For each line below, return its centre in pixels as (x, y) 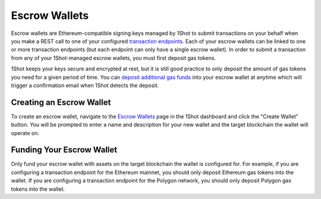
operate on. (25, 133)
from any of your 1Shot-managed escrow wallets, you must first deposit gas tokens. (114, 58)
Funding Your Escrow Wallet (64, 150)
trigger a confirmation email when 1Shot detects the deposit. (85, 85)
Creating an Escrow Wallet (61, 102)
